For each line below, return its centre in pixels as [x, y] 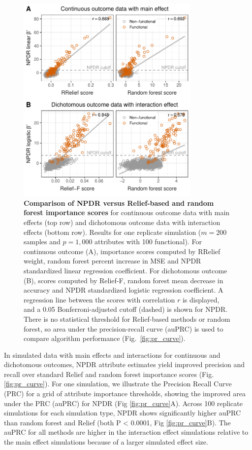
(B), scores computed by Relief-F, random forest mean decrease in [124, 280]
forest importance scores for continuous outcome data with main [127, 212]
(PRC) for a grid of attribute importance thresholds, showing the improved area [125, 394]
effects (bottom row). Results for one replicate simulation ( [112, 232]
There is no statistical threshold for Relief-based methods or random [127, 319]
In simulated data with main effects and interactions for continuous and [112, 355]
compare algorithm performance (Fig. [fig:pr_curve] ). [105, 338]
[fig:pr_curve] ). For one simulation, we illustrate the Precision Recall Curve [118, 384]
